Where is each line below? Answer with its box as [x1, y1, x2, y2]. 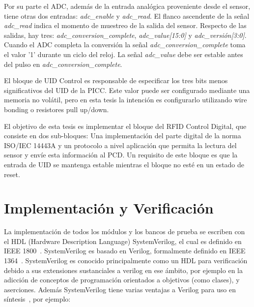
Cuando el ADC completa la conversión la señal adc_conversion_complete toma [4, 39, 246, 50]
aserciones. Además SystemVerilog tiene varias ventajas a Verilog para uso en [4, 284, 236, 294]
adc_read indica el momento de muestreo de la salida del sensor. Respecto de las [4, 20, 247, 31]
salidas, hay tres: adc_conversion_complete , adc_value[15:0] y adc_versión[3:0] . [4, 30, 247, 40]
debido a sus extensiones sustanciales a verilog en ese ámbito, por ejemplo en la [4, 265, 243, 275]
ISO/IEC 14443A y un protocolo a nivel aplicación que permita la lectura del [4, 140, 237, 150]
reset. [4, 169, 20, 179]
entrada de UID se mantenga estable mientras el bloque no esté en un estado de [4, 159, 245, 169]
